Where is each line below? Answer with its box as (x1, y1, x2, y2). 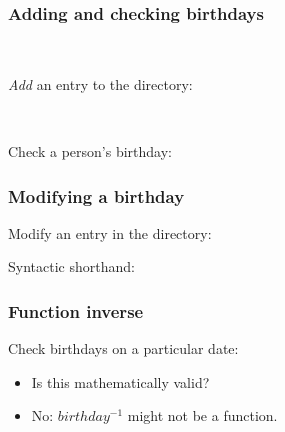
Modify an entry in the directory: (8, 222, 212, 243)
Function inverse (8, 298, 144, 323)
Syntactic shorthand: (8, 256, 135, 277)
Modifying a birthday (8, 183, 185, 208)
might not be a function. (127, 405, 278, 426)
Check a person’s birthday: (8, 141, 172, 161)
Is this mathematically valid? (31, 371, 210, 392)
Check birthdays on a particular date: (8, 338, 239, 359)
